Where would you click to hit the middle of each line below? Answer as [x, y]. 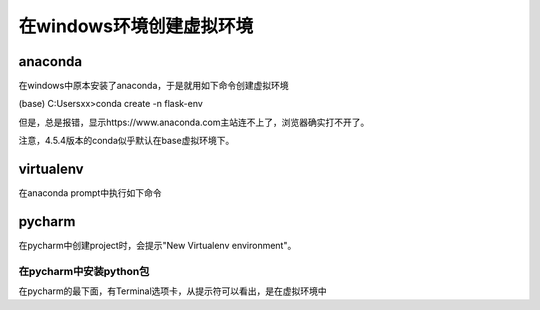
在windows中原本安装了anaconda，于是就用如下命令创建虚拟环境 [153, 86]
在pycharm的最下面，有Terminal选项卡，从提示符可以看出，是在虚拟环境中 [172, 291]
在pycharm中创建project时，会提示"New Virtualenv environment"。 [157, 246]
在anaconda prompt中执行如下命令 [90, 193]
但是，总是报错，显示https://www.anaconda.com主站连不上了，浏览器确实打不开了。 [194, 122]
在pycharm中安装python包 [84, 271]
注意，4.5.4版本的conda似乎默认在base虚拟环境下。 [126, 141]
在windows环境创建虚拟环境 [136, 26]
